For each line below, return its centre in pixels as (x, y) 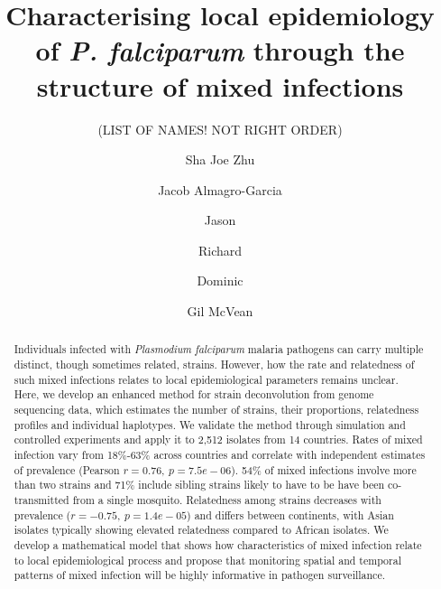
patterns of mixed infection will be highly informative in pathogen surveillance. (199, 575)
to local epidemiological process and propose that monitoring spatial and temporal (207, 560)
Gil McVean (220, 311)
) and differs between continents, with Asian (290, 514)
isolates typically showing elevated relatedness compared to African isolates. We (201, 530)
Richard (220, 250)
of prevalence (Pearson (67, 469)
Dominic (220, 280)
